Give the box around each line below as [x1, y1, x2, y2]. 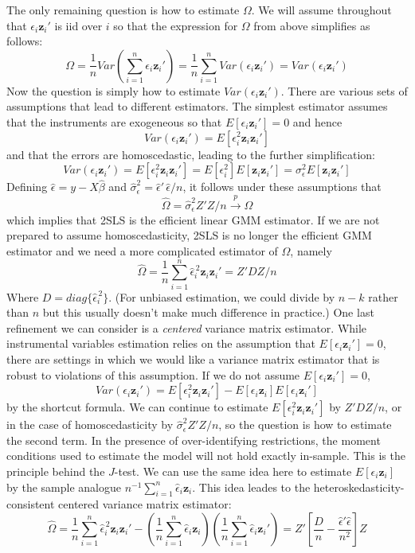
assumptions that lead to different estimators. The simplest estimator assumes [6, 98, 388, 115]
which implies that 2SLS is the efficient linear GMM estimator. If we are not [6, 211, 380, 228]
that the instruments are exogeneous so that [6, 113, 222, 130]
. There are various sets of [280, 82, 408, 99]
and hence [292, 113, 343, 130]
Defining [6, 178, 48, 195]
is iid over [54, 17, 103, 33]
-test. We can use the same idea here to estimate [114, 463, 352, 480]
